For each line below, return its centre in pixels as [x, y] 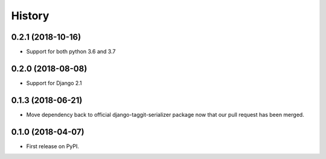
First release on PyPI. [53, 146]
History [30, 16]
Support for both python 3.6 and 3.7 [71, 52]
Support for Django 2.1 [54, 83]
